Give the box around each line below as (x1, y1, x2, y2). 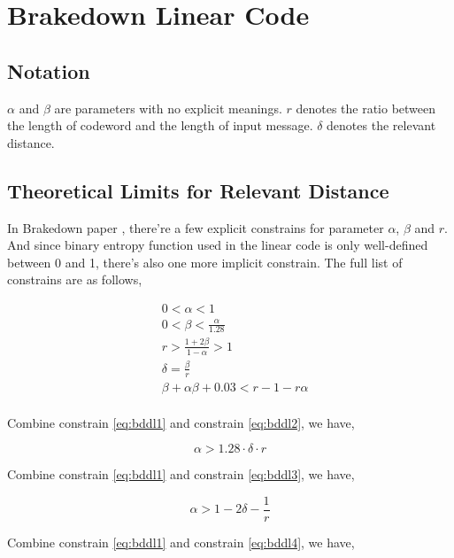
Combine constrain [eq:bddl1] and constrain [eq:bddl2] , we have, (7, 413, 355, 431)
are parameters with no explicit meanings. (54, 98, 282, 117)
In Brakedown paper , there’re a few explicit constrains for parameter (7, 218, 384, 236)
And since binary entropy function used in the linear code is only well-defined (7, 236, 428, 254)
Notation (7, 57, 90, 84)
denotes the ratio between (296, 98, 436, 117)
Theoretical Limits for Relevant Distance (7, 176, 389, 204)
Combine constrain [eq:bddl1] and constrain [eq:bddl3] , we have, (7, 465, 355, 484)
